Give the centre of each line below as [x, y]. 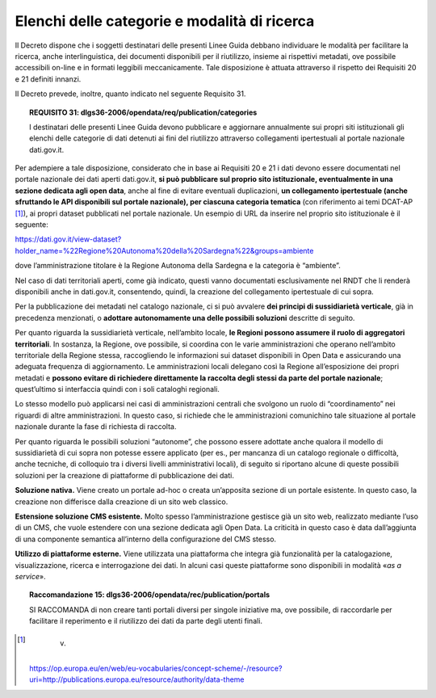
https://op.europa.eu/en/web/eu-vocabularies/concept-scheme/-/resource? [156, 668]
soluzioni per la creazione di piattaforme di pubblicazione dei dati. [124, 475]
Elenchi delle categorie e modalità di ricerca [165, 21]
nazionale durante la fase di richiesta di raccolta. [96, 427]
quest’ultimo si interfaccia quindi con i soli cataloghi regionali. [117, 389]
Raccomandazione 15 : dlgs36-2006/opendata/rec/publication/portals [150, 595]
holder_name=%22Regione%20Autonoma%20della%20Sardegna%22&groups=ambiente [164, 250]
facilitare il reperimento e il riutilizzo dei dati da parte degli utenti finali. [146, 621]
